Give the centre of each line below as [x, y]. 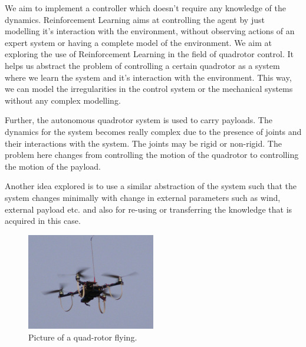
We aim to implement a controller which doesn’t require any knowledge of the [145, 8]
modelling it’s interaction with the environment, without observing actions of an [150, 31]
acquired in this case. [43, 221]
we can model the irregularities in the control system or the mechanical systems [149, 89]
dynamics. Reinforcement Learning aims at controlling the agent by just [135, 19]
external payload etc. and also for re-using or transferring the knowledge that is [149, 209]
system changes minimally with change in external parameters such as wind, [143, 197]
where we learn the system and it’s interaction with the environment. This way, [148, 77]
